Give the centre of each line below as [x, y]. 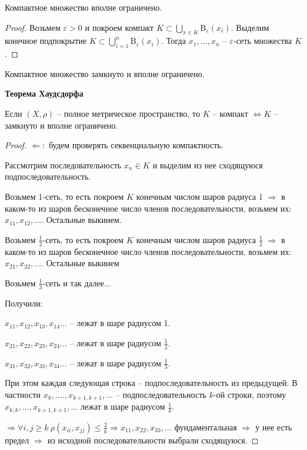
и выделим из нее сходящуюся [208, 165]
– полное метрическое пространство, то [129, 113]
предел [17, 440]
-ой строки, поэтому [250, 394]
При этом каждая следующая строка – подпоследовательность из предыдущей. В [151, 383]
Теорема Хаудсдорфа [44, 93]
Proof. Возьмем [33, 27]
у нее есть [274, 427]
